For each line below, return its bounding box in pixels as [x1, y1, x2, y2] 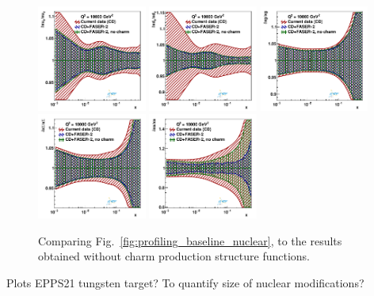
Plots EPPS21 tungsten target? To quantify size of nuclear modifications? [6, 274, 364, 290]
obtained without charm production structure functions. [38, 248, 310, 264]
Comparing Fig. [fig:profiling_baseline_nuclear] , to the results [38, 232, 342, 249]
